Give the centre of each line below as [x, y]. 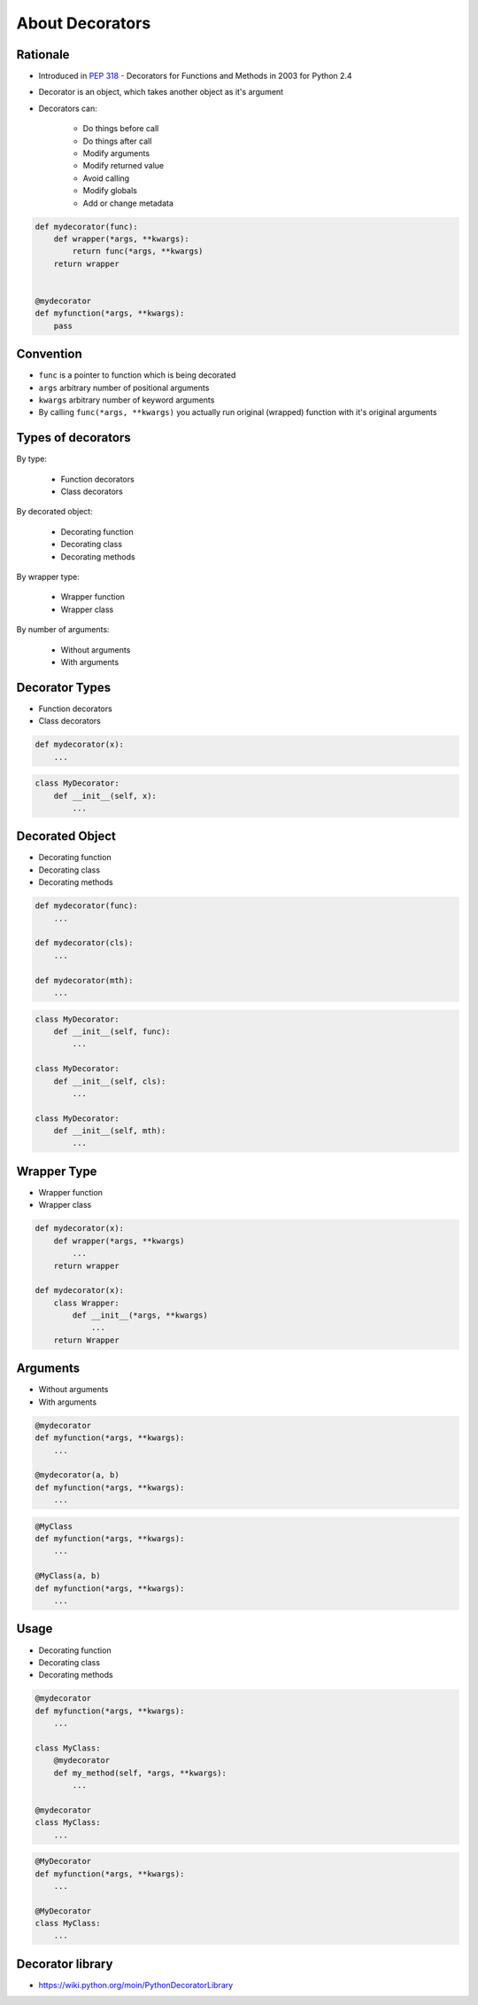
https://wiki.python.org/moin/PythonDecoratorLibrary [136, 1985]
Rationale [43, 55]
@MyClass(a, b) [68, 1576]
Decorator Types [64, 687]
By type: [32, 459]
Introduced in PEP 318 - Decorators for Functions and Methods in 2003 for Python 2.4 [196, 76]
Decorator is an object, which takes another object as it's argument [161, 92]
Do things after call [117, 141]
